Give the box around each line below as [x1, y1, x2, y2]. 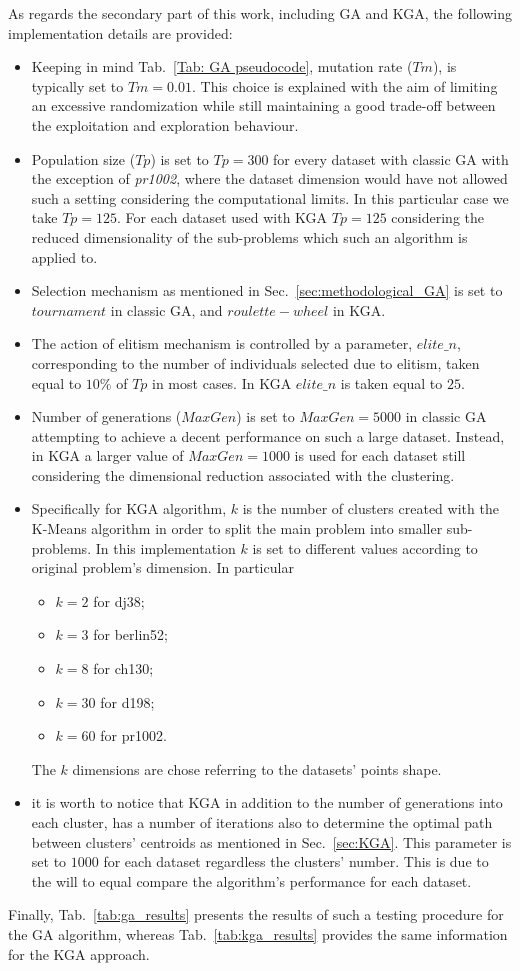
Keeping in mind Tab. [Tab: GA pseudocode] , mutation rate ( [31, 56, 413, 77]
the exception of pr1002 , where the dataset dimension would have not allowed [31, 168, 508, 189]
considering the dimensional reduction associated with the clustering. [31, 464, 455, 485]
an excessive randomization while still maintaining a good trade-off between [31, 95, 496, 116]
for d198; [100, 691, 155, 712]
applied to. [31, 246, 98, 267]
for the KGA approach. [8, 943, 150, 964]
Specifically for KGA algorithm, [31, 498, 227, 519]
